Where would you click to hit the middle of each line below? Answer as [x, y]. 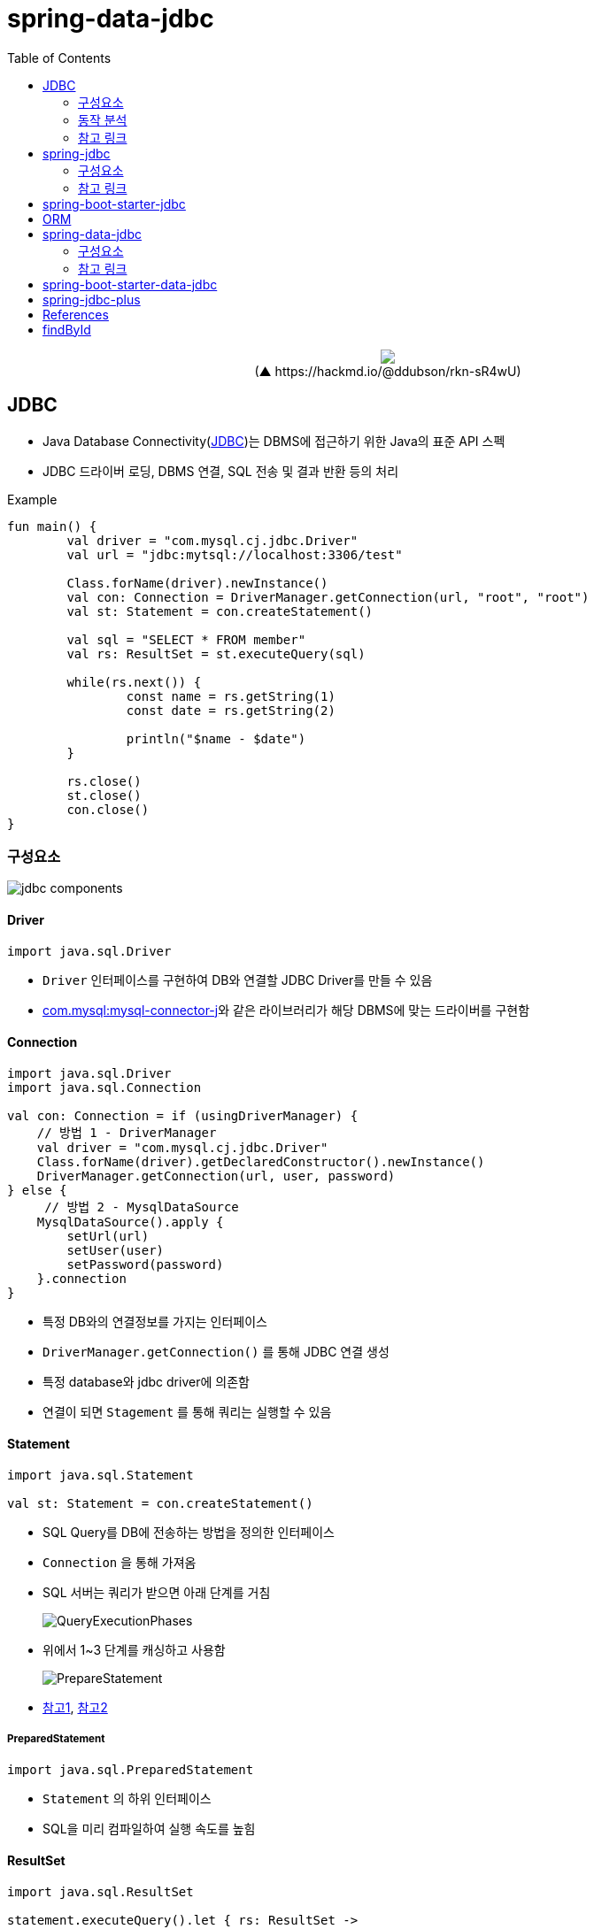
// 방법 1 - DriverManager [127, 1132]
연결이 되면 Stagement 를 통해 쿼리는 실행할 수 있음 [187, 1411]
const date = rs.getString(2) [231, 710]
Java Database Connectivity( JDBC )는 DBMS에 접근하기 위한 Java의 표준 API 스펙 [274, 441]
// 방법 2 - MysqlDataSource [142, 1207]
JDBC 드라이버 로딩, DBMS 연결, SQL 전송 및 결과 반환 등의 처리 [221, 471]
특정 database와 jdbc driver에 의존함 [146, 1381]
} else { [37, 1190]
